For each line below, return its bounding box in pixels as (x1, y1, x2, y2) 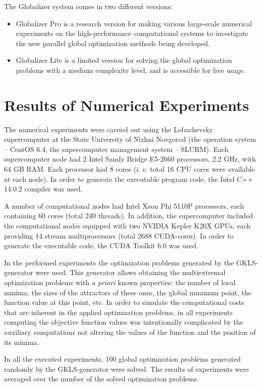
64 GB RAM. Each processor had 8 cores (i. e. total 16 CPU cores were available (4, 164, 255, 174)
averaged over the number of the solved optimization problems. (4, 373, 199, 384)
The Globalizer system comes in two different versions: (4, 1, 173, 11)
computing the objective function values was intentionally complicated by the (4, 317, 243, 327)
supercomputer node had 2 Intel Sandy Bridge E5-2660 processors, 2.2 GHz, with (4, 153, 256, 164)
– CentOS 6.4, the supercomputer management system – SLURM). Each (4, 143, 229, 154)
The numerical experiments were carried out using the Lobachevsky (4, 124, 213, 134)
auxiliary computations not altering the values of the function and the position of (4, 326, 256, 337)
